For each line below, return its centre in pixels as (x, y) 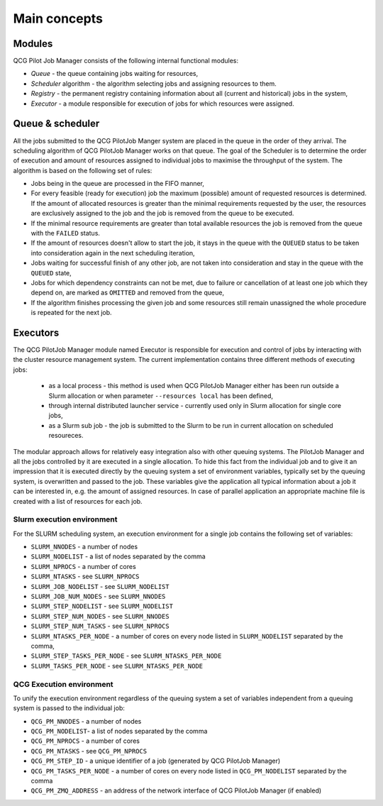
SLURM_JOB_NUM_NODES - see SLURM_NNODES (98, 597)
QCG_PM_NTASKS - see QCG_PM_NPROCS (89, 751)
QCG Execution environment (63, 684)
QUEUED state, (51, 272)
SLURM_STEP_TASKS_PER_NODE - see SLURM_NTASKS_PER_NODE (126, 656)
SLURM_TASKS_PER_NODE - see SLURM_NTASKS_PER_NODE (117, 666)
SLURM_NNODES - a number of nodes (84, 547)
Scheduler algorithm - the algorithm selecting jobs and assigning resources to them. (154, 83)
